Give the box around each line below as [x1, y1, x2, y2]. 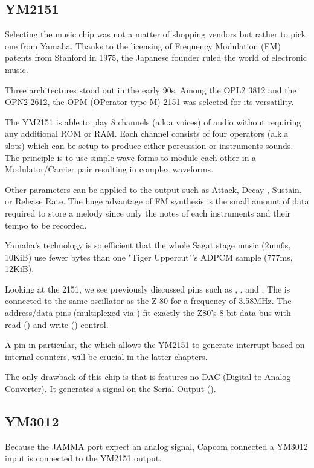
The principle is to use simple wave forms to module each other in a [5, 151, 257, 163]
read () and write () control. [5, 318, 109, 330]
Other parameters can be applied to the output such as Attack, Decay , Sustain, [5, 183, 302, 195]
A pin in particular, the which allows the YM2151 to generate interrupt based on [5, 338, 305, 351]
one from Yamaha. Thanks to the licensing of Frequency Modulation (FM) [5, 39, 281, 52]
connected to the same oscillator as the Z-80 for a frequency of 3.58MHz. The [5, 294, 292, 307]
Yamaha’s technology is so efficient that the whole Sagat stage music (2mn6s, [5, 239, 291, 251]
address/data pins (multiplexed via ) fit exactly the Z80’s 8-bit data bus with [5, 306, 291, 319]
